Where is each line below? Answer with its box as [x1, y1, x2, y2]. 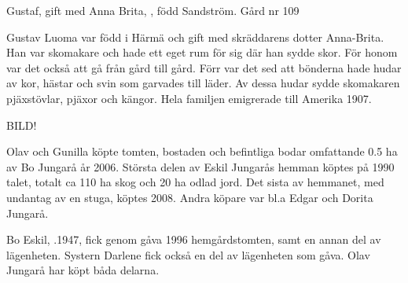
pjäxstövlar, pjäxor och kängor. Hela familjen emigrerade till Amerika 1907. [6, 90, 372, 106]
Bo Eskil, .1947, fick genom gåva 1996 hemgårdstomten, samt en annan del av [6, 231, 381, 248]
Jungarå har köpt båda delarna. [6, 262, 160, 278]
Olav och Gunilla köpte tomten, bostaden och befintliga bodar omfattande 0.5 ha [6, 143, 398, 160]
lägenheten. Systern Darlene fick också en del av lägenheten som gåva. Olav [6, 246, 370, 263]
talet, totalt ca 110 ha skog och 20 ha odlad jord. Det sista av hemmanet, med [6, 174, 384, 190]
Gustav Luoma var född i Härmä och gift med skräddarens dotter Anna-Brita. [6, 28, 384, 45]
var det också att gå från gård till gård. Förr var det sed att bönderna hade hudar [6, 59, 402, 75]
